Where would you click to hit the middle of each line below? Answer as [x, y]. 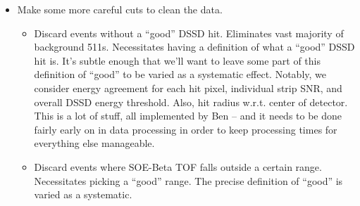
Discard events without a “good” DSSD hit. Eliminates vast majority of [189, 33]
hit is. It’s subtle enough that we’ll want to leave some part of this [177, 60]
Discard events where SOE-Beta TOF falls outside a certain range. [178, 166]
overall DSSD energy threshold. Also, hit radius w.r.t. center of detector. [191, 102]
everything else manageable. [94, 143]
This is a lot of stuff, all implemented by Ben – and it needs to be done [188, 116]
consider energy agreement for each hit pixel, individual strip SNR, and [188, 88]
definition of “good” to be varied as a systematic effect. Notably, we [180, 74]
